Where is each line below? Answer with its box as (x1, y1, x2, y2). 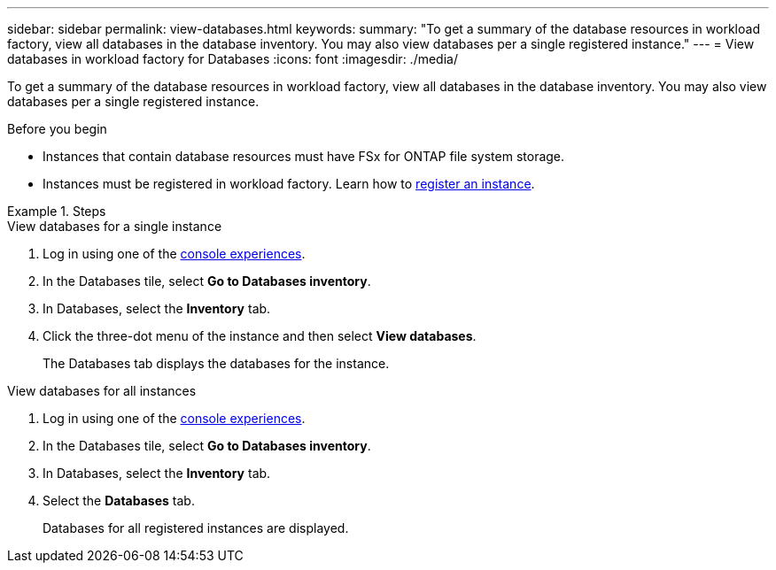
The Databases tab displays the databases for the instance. (43, 356, 390, 371)
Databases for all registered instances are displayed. (43, 520, 349, 535)
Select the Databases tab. (43, 493, 195, 508)
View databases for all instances (7, 383, 197, 398)
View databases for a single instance (7, 219, 222, 234)
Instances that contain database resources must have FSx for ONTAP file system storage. (43, 149, 565, 164)
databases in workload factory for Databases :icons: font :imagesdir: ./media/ (7, 51, 458, 66)
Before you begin (7, 121, 107, 136)
